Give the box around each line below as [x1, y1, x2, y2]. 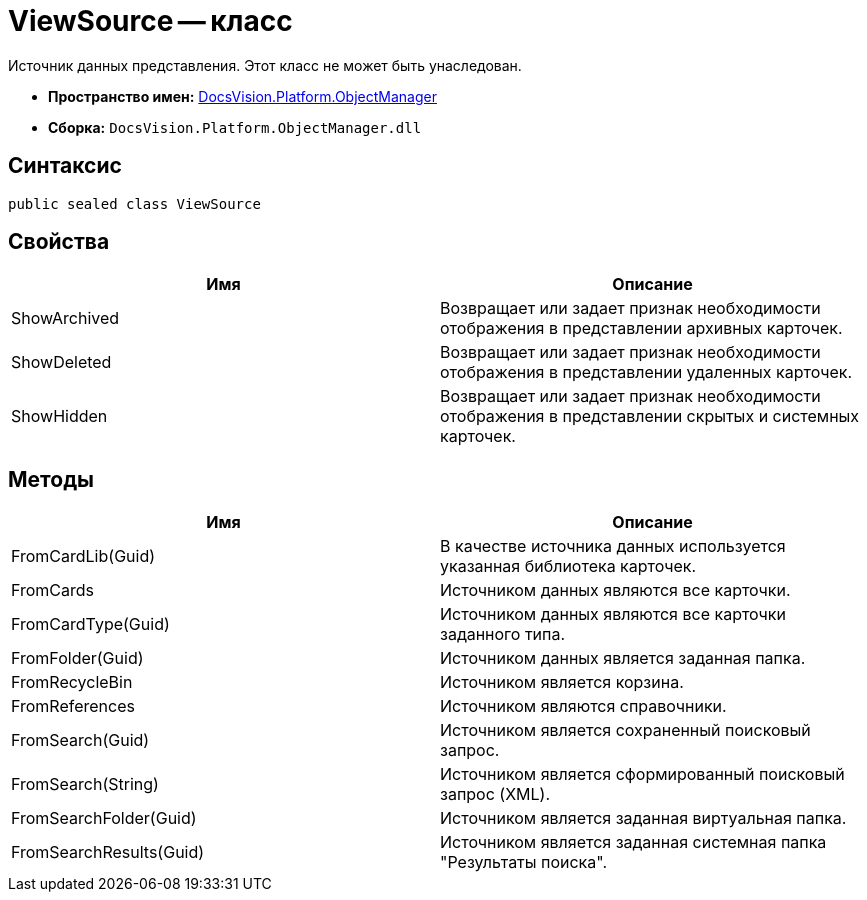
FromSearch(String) [11, 774, 159, 795]
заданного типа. [440, 624, 566, 645]
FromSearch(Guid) [11, 730, 150, 751]
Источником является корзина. [440, 672, 684, 693]
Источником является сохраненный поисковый [440, 720, 811, 741]
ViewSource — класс [8, 4, 293, 38]
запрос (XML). [440, 784, 551, 805]
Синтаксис [8, 153, 122, 179]
